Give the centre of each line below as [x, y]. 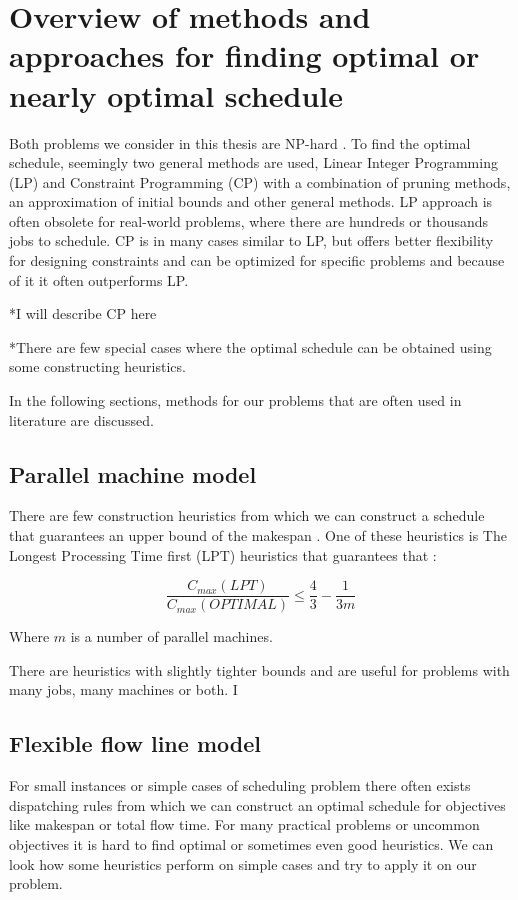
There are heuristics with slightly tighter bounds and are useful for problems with [259, 669]
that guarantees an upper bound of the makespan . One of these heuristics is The [258, 535]
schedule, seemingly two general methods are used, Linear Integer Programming [253, 162]
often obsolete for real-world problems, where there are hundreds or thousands [249, 220]
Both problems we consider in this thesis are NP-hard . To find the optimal [240, 142]
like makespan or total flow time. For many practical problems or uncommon [244, 824]
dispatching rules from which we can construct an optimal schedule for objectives [257, 804]
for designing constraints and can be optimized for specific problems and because [257, 260]
